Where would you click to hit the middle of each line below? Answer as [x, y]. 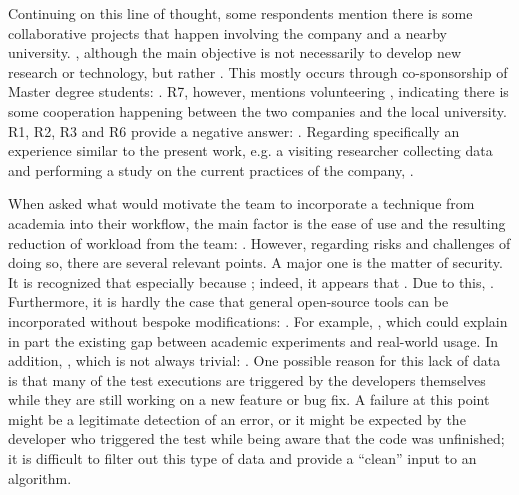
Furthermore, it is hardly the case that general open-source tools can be [228, 301]
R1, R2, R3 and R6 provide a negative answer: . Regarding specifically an [234, 130]
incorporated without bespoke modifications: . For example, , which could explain [258, 320]
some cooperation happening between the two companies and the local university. [257, 110]
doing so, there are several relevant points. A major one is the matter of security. [255, 262]
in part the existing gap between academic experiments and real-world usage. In [253, 340]
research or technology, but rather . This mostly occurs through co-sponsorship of [258, 71]
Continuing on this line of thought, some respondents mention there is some [240, 13]
